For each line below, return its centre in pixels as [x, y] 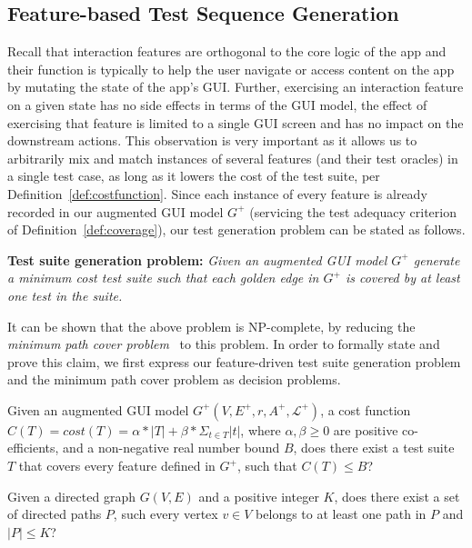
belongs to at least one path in [341, 514]
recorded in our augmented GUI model [115, 211]
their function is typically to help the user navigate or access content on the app [231, 69]
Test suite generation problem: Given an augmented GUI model [197, 259]
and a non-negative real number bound [171, 448]
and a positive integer [259, 496]
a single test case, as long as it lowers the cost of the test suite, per [194, 176]
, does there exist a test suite [374, 448]
